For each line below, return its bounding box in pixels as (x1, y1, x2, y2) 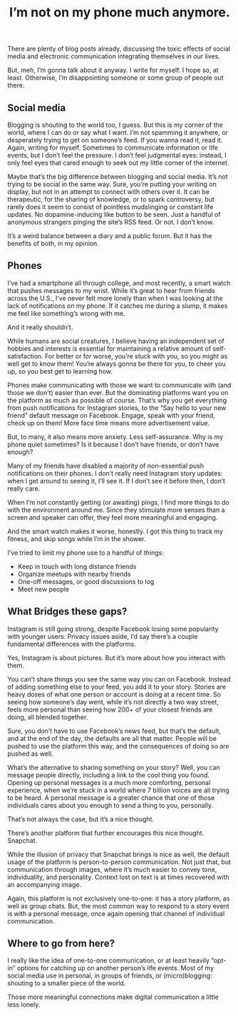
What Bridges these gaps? (7, 605, 128, 617)
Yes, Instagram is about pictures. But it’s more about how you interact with (7, 653, 226, 662)
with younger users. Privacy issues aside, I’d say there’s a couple (7, 632, 198, 640)
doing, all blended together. (7, 712, 88, 721)
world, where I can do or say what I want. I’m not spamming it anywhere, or (7, 128, 228, 136)
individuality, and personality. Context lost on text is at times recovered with (7, 873, 229, 881)
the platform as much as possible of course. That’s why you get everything (7, 396, 227, 404)
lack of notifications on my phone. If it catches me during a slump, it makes (7, 301, 228, 310)
